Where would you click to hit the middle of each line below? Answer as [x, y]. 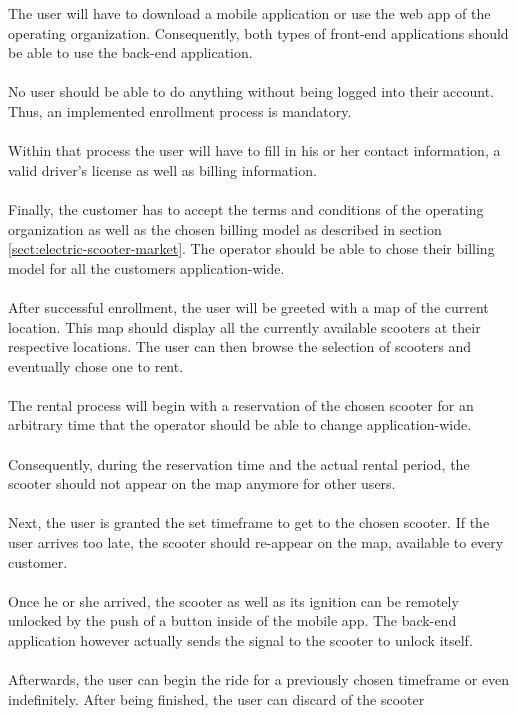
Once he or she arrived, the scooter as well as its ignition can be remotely [233, 600]
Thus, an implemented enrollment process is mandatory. [180, 110]
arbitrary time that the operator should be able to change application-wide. [240, 424]
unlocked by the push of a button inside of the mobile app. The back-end [232, 620]
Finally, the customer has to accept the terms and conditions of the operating [246, 208]
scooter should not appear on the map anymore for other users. [202, 483]
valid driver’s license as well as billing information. [162, 169]
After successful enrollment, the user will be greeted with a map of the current [248, 306]
